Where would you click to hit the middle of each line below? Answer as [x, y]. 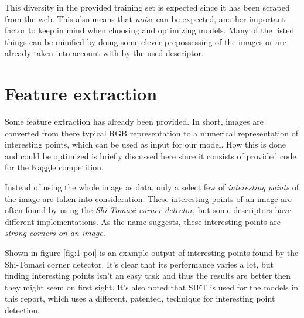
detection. [22, 310]
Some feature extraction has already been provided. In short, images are [134, 122]
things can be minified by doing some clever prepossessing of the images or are [146, 41]
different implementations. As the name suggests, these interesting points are [143, 221]
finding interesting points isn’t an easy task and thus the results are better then [148, 276]
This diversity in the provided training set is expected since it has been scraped [147, 7]
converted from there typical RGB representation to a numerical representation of [152, 133]
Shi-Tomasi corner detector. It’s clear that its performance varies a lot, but [139, 264]
